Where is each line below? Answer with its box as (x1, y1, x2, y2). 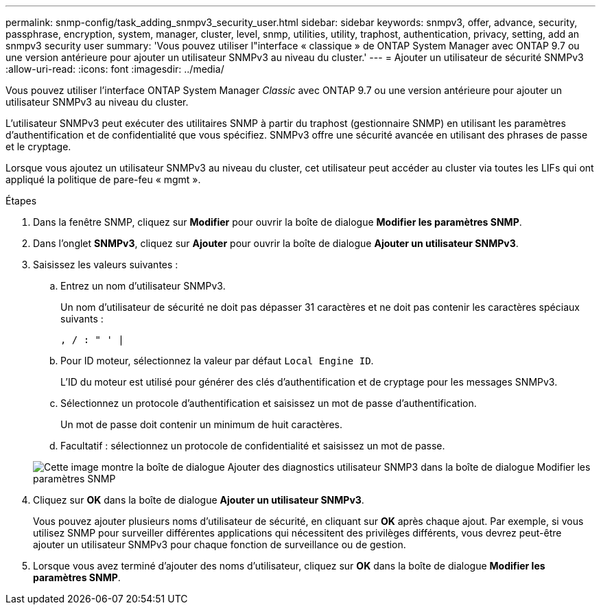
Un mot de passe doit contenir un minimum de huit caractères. (60, 419, 342, 430)
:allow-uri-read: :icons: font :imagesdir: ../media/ (5, 63, 224, 75)
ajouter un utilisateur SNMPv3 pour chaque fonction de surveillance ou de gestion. (33, 539, 406, 550)
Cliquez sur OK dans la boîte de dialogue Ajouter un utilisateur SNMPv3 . (33, 494, 364, 506)
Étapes (5, 195, 37, 207)
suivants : (60, 313, 104, 325)
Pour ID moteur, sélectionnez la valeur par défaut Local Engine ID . (60, 355, 374, 366)
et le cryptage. (5, 141, 71, 152)
